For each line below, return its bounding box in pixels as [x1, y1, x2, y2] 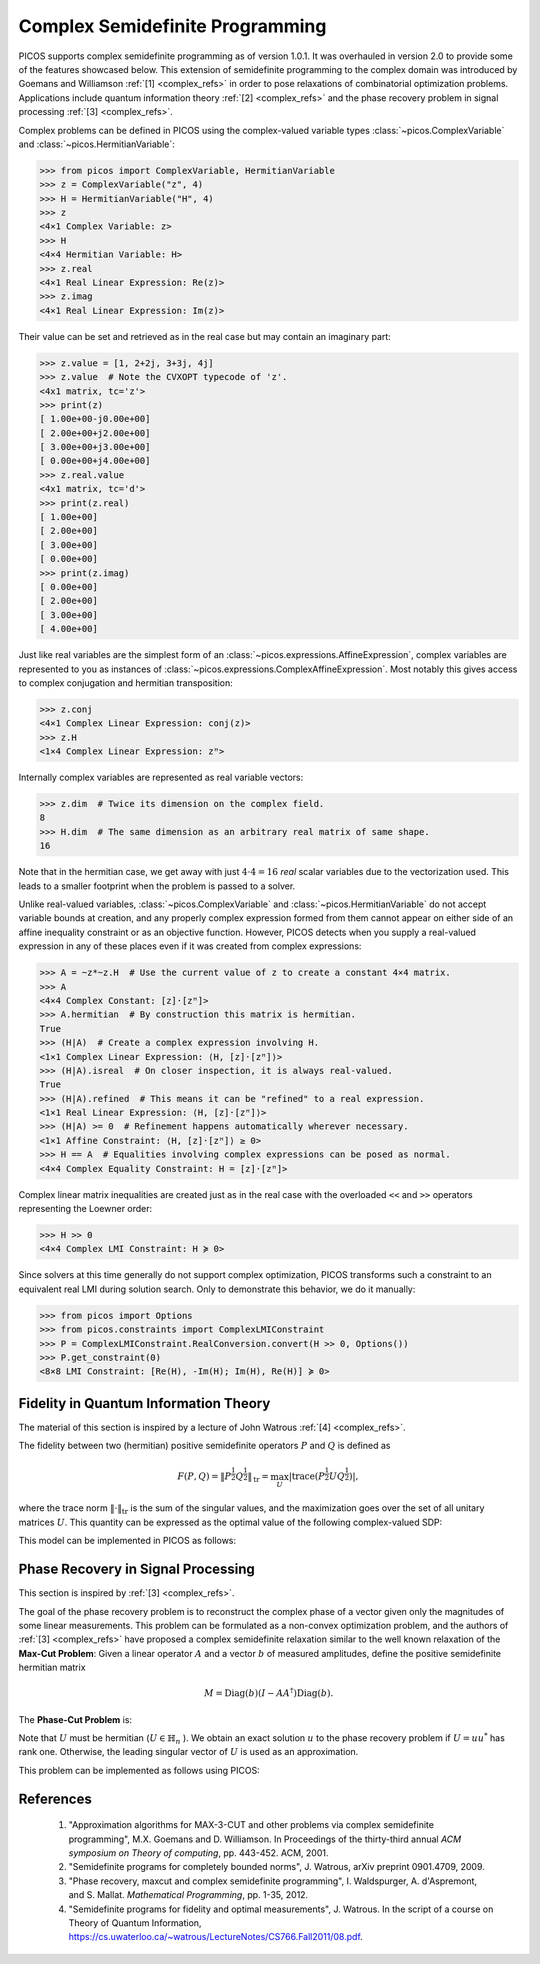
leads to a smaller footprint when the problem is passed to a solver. [18, 880, 296, 892]
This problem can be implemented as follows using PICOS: [18, 1764, 260, 1776]
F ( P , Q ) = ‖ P [176, 1471, 232, 1482]
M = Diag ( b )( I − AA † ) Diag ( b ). [203, 1686, 334, 1699]
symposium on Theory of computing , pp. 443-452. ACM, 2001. [68, 1847, 329, 1859]
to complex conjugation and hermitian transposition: [18, 676, 234, 689]
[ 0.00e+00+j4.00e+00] [39, 455, 151, 467]
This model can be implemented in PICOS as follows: [18, 1535, 237, 1547]
